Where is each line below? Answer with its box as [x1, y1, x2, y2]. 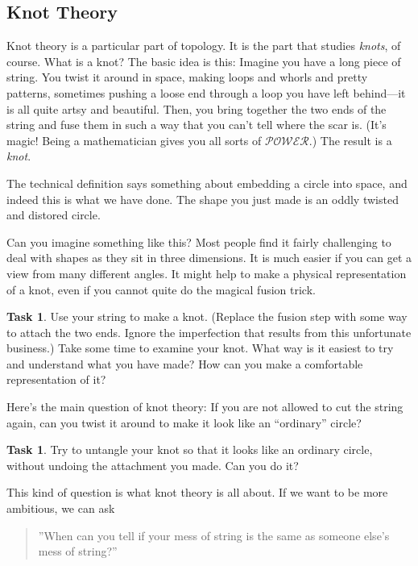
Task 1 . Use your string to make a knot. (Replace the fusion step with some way [6, 308, 408, 325]
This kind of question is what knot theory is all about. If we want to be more [6, 484, 388, 501]
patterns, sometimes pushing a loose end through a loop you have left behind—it [6, 84, 406, 101]
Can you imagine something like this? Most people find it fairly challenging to [6, 233, 391, 250]
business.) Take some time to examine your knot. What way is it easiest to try [6, 339, 394, 356]
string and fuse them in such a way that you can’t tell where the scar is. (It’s [6, 116, 387, 133]
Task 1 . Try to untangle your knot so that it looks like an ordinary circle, [6, 441, 373, 458]
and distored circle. [6, 206, 101, 223]
